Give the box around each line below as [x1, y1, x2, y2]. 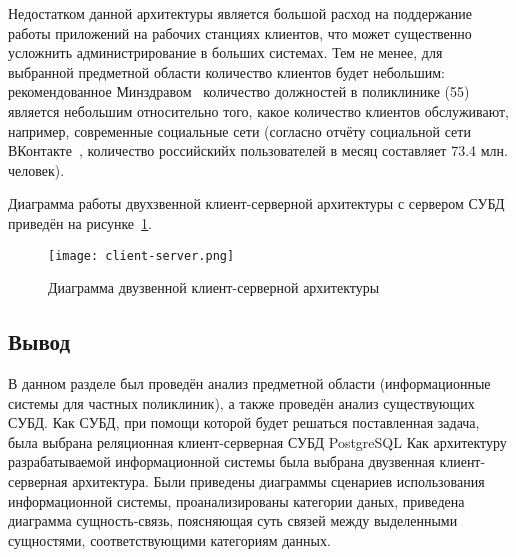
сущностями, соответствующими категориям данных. [8, 529, 331, 550]
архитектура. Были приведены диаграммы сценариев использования [72, 470, 485, 491]
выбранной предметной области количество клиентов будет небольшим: [8, 61, 445, 82]
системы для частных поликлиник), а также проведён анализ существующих [8, 392, 475, 413]
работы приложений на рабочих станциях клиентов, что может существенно [8, 22, 472, 43]
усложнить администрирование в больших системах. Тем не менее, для [8, 42, 443, 63]
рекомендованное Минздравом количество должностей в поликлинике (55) [8, 81, 470, 102]
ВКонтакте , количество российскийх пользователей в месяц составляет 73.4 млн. [8, 140, 508, 161]
